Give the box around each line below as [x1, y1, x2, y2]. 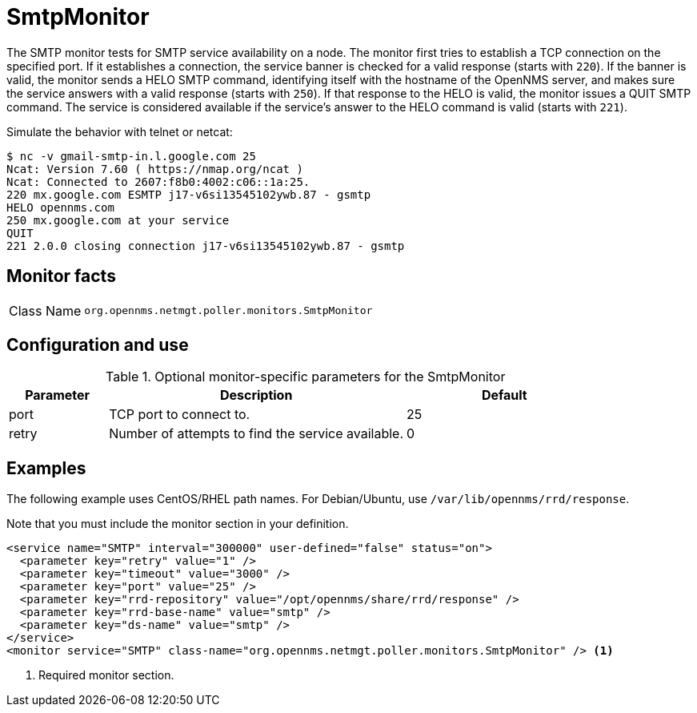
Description [219, 387, 293, 404]
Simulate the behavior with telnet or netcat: [6, 124, 233, 139]
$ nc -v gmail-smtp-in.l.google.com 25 [6, 149, 256, 163]
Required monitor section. [38, 668, 174, 683]
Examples [6, 457, 86, 478]
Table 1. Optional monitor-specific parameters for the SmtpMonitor [106, 369, 506, 385]
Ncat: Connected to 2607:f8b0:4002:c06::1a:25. [6, 175, 310, 188]
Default [481, 387, 527, 404]
